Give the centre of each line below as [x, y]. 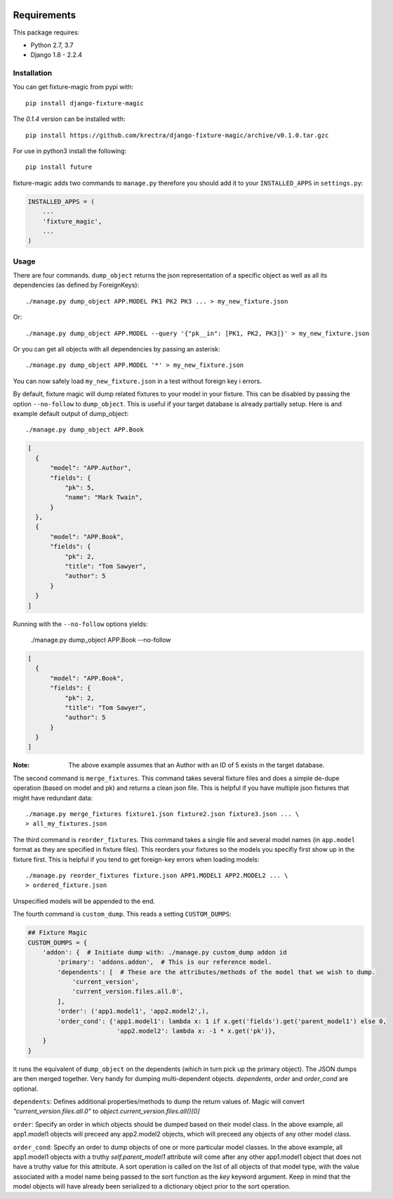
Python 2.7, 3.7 [52, 45]
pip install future [59, 167]
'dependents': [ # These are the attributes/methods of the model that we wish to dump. [216, 972]
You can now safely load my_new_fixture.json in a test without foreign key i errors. [138, 381]
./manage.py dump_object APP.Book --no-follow [101, 640]
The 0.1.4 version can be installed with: [69, 119]
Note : [21, 765]
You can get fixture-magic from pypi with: [73, 87]
